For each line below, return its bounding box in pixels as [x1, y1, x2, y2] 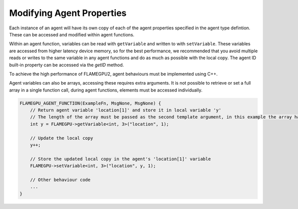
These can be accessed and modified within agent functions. [9, 31, 135, 37]
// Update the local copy [30, 135, 93, 141]
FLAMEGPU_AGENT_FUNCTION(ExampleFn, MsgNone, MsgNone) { [19, 100, 161, 106]
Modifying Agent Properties [9, 7, 127, 18]
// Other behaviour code [30, 177, 91, 183]
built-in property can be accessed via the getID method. [9, 62, 124, 68]
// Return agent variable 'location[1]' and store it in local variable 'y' [30, 107, 222, 113]
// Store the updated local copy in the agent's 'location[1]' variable [30, 156, 211, 162]
